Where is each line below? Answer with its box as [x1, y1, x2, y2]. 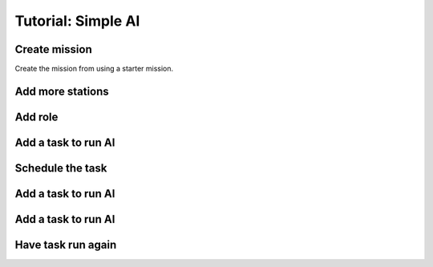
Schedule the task [14, 161, 107, 175]
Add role [14, 110, 59, 123]
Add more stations [14, 84, 110, 98]
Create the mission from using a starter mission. [14, 64, 174, 74]
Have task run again [14, 237, 117, 252]
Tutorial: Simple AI [14, 12, 140, 30]
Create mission [14, 42, 92, 56]
